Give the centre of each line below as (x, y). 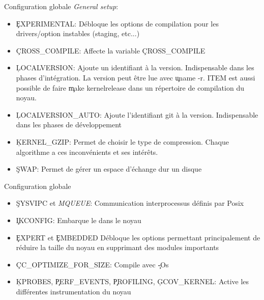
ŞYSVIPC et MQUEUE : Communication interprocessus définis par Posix (130, 203)
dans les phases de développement (69, 125)
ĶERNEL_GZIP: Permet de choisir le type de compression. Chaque (122, 141)
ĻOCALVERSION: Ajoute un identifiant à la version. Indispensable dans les (135, 67)
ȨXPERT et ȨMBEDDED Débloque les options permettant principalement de (138, 237)
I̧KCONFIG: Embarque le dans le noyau (79, 220)
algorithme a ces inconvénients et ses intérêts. (87, 152)
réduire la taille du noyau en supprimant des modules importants (118, 247)
